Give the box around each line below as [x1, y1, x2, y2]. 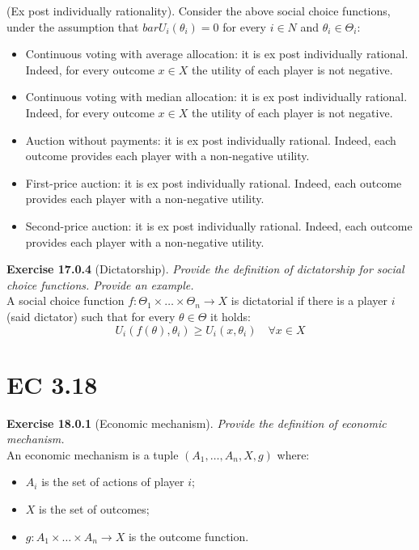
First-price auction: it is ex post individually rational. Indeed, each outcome [25, 174, 402, 191]
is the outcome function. [128, 527, 249, 544]
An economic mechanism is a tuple [6, 446, 179, 463]
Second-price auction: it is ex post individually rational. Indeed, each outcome [25, 217, 413, 234]
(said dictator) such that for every [6, 307, 176, 324]
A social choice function [6, 292, 125, 309]
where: [277, 446, 310, 463]
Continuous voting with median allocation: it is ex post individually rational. [25, 88, 408, 105]
